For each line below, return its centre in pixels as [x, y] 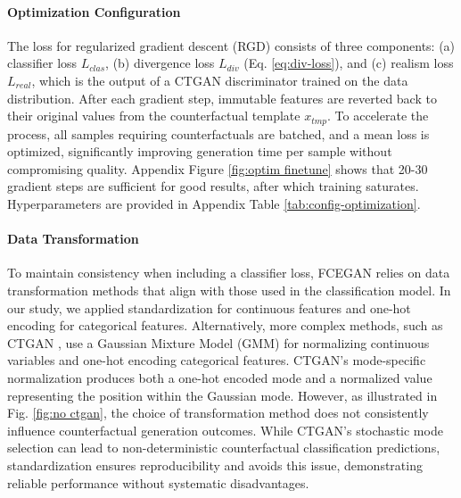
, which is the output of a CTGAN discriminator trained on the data [220, 80]
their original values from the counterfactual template [154, 116]
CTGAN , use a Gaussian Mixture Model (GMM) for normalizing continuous [218, 342]
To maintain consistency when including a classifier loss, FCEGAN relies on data [229, 273]
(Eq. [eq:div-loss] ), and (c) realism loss [349, 63]
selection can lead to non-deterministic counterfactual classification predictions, [224, 448]
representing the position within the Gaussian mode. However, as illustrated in [222, 395]
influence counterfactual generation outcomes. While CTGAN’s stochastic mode [225, 430]
